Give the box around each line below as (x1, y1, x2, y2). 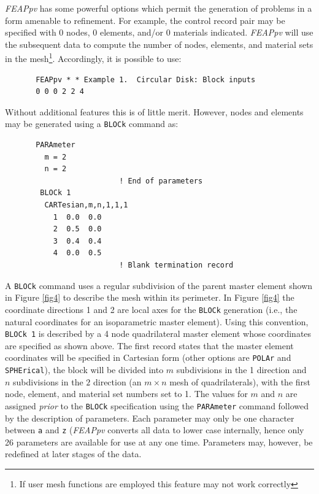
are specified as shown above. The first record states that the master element (5, 339, 294, 352)
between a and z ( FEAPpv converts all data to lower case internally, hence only (5, 423, 304, 436)
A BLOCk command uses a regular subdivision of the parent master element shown (5, 279, 313, 291)
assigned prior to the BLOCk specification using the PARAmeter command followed (5, 399, 309, 412)
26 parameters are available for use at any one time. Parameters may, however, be (5, 435, 313, 448)
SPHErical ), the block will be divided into (5, 363, 164, 376)
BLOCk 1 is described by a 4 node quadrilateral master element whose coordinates (5, 327, 312, 340)
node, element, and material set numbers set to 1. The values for (5, 387, 248, 400)
